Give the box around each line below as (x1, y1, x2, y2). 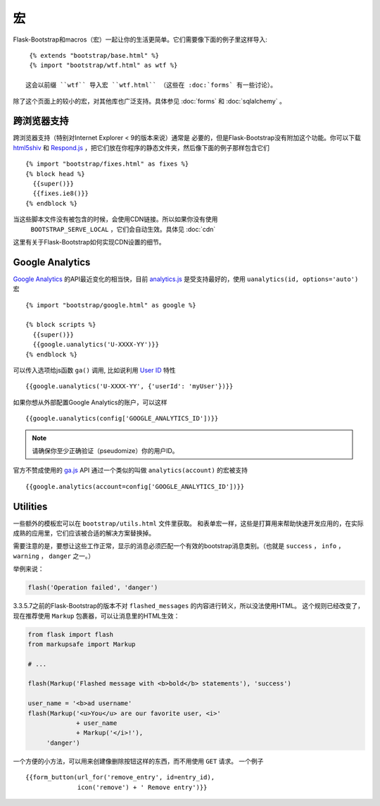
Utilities (13, 500, 48, 512)
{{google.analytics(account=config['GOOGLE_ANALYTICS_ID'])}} (25, 483, 245, 490)
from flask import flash (27, 631, 114, 638)
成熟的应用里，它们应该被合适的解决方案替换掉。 (13, 528, 155, 537)
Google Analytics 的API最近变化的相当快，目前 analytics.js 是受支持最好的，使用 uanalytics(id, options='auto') (13, 275, 359, 283)
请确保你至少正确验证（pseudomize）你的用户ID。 (32, 446, 179, 454)
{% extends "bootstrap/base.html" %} (29, 51, 160, 59)
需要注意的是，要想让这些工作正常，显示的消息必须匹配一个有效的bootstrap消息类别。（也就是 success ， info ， (13, 542, 345, 550)
